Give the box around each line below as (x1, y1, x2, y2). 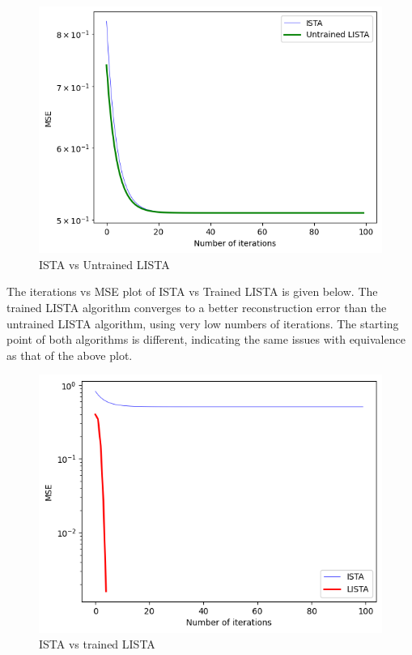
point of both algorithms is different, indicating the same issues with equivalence (6, 331, 406, 348)
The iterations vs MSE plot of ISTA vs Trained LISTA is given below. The (6, 283, 378, 300)
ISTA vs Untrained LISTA (39, 255, 170, 272)
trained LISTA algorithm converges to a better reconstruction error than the (6, 299, 387, 316)
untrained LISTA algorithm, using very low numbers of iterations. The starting (6, 315, 399, 332)
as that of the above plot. (6, 346, 133, 363)
